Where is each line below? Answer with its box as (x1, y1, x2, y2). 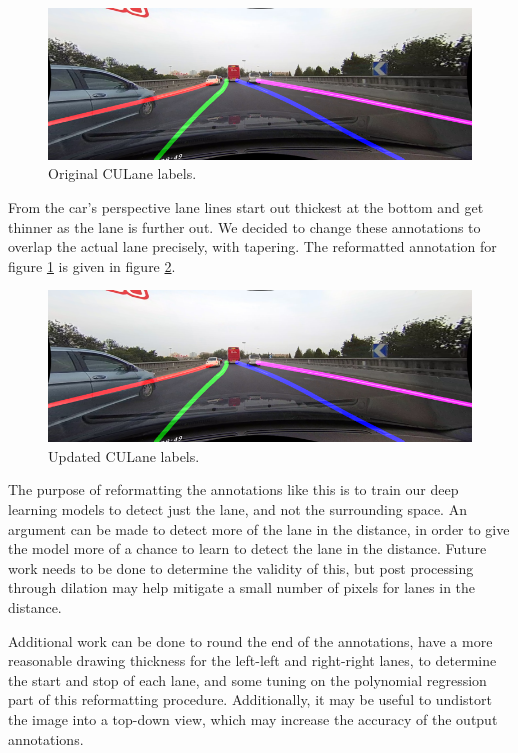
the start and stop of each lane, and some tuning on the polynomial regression (8, 669, 487, 690)
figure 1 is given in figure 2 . (8, 255, 176, 276)
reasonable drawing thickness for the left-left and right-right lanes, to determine (8, 650, 497, 671)
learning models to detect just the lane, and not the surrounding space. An (8, 499, 467, 519)
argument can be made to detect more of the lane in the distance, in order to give (8, 518, 510, 539)
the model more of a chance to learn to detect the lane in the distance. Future (8, 538, 487, 559)
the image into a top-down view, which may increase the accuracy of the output (8, 708, 498, 729)
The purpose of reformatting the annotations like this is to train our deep (8, 479, 459, 500)
